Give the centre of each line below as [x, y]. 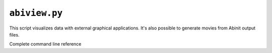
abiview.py [36, 13]
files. [14, 34]
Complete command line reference [45, 44]
